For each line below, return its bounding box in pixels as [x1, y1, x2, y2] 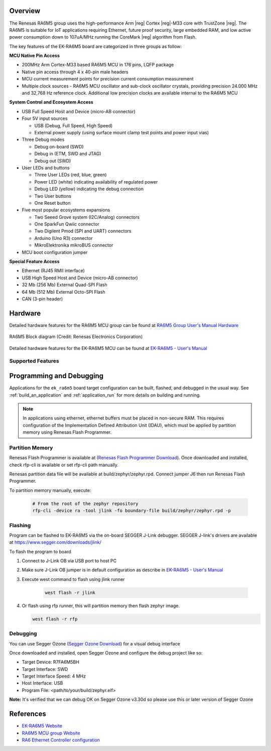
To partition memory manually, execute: [9, 487, 91, 493]
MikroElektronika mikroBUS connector [34, 242, 113, 248]
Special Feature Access [9, 259, 60, 265]
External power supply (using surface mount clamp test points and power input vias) [34, 129, 209, 135]
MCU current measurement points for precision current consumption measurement [22, 76, 194, 82]
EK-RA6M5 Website [22, 723, 63, 729]
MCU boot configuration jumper [22, 249, 88, 255]
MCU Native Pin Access [9, 53, 60, 59]
